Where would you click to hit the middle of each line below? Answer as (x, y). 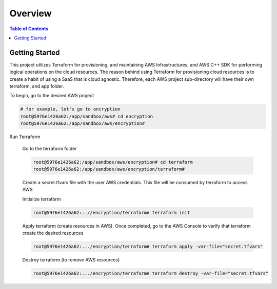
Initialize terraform (42, 199)
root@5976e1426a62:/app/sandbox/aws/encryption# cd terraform (113, 162)
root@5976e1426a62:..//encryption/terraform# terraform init (112, 213)
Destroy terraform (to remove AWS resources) (71, 260)
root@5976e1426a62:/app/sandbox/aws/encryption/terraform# (109, 169)
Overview (31, 13)
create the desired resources (53, 233)
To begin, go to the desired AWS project (52, 96)
